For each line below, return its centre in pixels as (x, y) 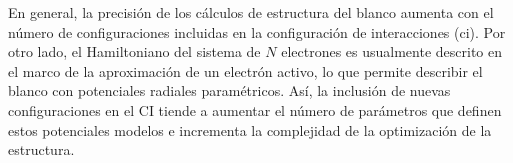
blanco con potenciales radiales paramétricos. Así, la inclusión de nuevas (229, 90)
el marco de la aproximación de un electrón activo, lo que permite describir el (245, 70)
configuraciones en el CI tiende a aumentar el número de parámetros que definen (255, 109)
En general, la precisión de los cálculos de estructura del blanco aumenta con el (251, 12)
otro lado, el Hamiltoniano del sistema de (134, 51)
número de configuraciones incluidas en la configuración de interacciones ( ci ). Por (257, 31)
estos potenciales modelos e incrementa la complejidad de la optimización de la (250, 129)
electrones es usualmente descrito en (391, 51)
